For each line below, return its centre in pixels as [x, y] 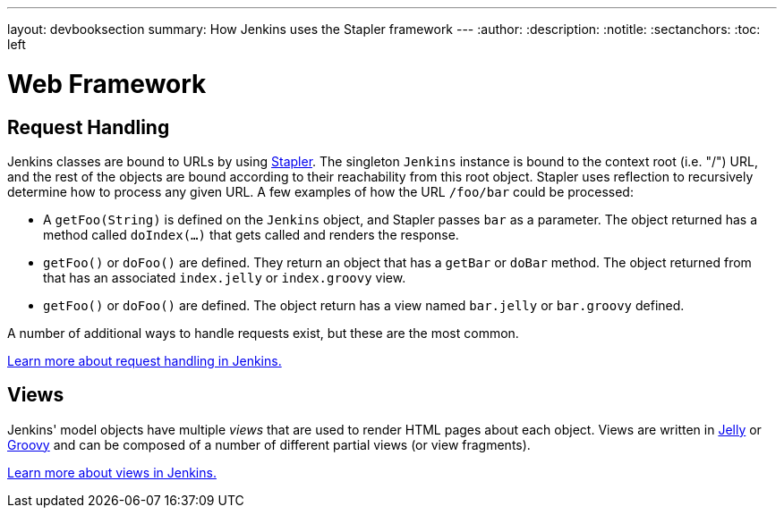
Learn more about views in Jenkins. [112, 472]
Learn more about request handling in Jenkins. [145, 360]
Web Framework [107, 84]
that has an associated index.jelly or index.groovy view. [225, 277]
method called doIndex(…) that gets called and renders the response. [251, 234]
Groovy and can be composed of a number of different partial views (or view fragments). [269, 444]
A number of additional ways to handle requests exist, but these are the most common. [263, 333]
